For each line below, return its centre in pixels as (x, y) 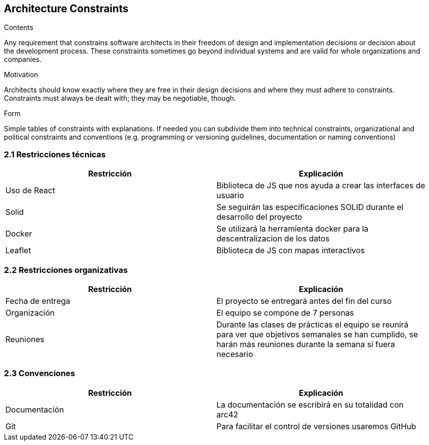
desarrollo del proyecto (260, 217)
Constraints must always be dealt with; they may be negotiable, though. (120, 98)
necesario (235, 354)
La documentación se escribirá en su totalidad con (310, 404)
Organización (30, 312)
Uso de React (30, 191)
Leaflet (18, 251)
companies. (23, 59)
